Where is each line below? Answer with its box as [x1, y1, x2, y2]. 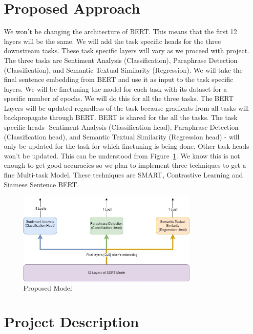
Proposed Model [23, 283, 72, 293]
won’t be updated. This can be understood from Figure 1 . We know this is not [4, 150, 240, 160]
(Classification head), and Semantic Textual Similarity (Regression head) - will [4, 131, 240, 141]
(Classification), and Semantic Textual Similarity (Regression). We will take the [4, 64, 243, 75]
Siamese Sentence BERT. [4, 179, 79, 189]
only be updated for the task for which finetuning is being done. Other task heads [4, 141, 249, 151]
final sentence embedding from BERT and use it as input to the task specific [4, 74, 233, 84]
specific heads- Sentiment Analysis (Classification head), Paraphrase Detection [4, 122, 239, 132]
